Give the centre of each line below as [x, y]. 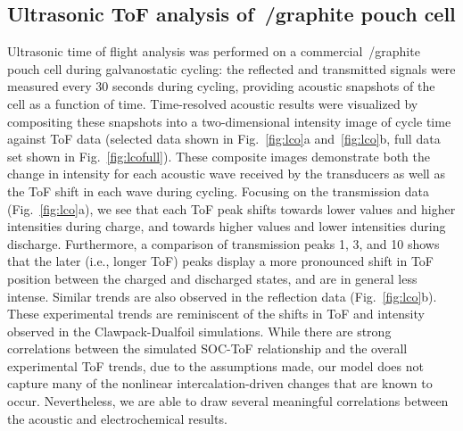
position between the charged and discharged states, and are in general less [212, 278]
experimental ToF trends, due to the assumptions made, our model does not [215, 365]
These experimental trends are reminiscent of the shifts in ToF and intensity [216, 314]
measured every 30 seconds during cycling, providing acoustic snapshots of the [221, 86]
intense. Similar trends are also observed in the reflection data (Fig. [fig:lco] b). [222, 296]
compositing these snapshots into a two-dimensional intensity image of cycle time [229, 121]
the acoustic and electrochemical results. [117, 418]
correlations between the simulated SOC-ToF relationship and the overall [207, 348]
